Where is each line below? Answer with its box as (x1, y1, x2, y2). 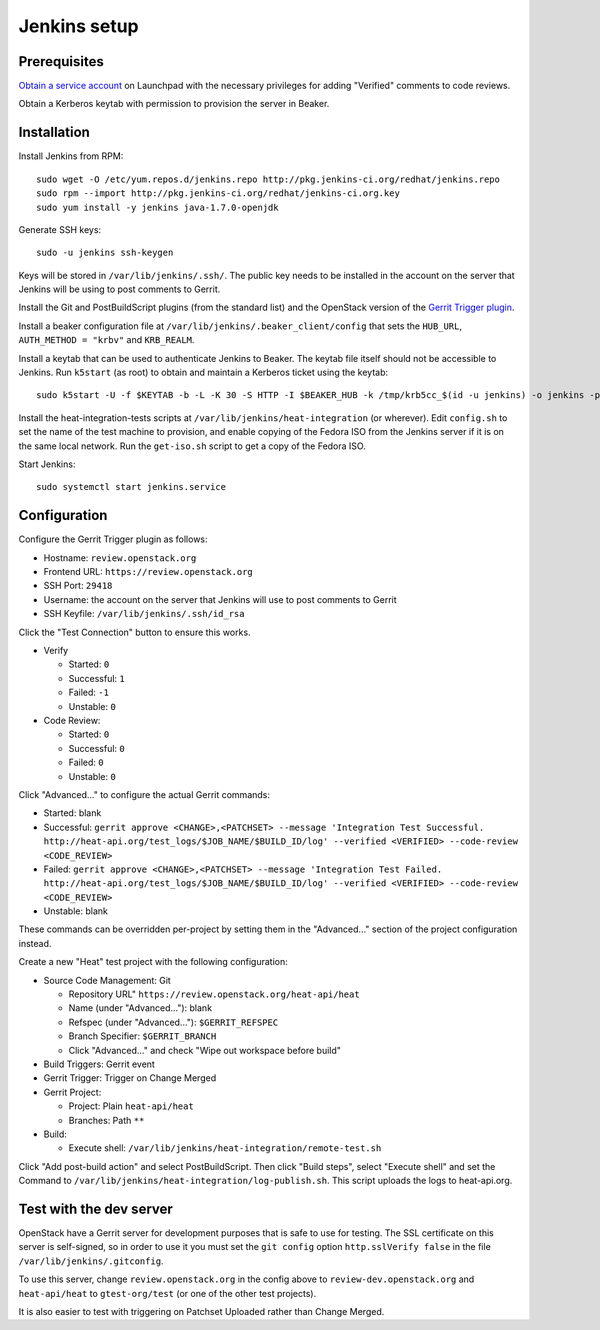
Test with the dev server (18, 1200, 174, 1217)
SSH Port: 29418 (43, 580, 113, 592)
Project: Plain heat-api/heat (68, 1100, 194, 1112)
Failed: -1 (68, 686, 110, 699)
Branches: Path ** (68, 1114, 145, 1126)
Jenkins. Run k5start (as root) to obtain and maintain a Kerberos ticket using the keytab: (18, 366, 389, 379)
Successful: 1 (68, 672, 125, 684)
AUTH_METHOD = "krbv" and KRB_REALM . (18, 334, 195, 346)
